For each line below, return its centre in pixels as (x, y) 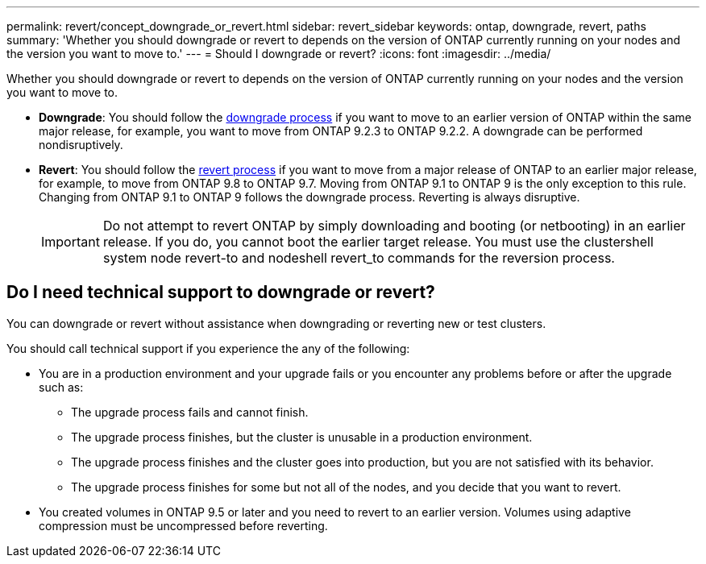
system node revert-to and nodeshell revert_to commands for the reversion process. (359, 258)
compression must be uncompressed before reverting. (183, 525)
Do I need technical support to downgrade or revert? (221, 292)
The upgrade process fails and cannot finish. (190, 412)
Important (71, 242)
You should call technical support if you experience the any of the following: (208, 348)
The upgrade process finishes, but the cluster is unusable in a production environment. (302, 437)
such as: (61, 387)
